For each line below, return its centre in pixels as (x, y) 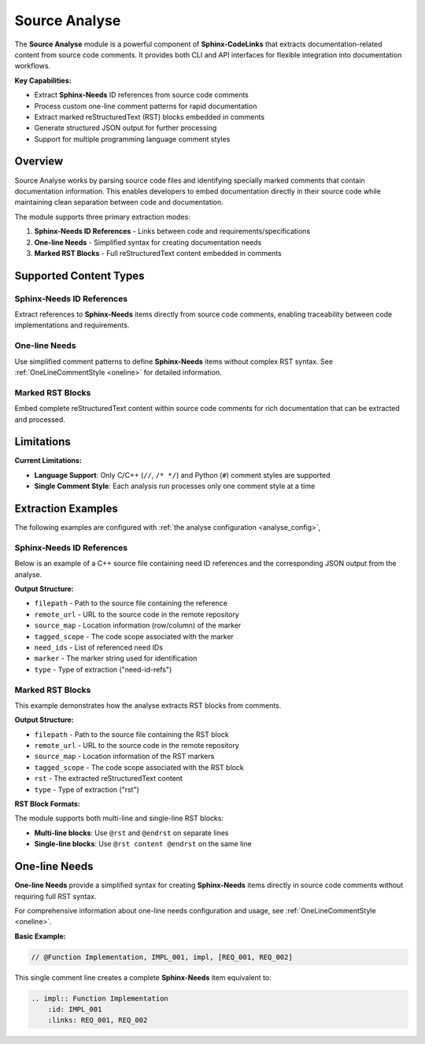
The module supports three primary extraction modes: (102, 217)
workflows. (33, 66)
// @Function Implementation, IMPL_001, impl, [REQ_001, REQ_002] (162, 957)
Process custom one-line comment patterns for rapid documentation (146, 106)
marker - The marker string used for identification (116, 658)
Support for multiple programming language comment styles (132, 139)
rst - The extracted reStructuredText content (108, 779)
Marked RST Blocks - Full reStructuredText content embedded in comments (158, 253)
